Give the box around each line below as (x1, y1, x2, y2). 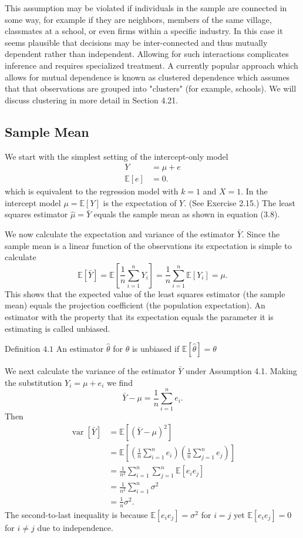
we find (106, 376, 133, 388)
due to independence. (37, 521, 113, 533)
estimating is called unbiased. (5, 322, 110, 334)
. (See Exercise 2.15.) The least (184, 196, 295, 209)
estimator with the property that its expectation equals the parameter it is (5, 310, 274, 322)
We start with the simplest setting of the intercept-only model (5, 150, 228, 162)
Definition (5, 342, 41, 355)
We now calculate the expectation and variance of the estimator (5, 227, 234, 240)
